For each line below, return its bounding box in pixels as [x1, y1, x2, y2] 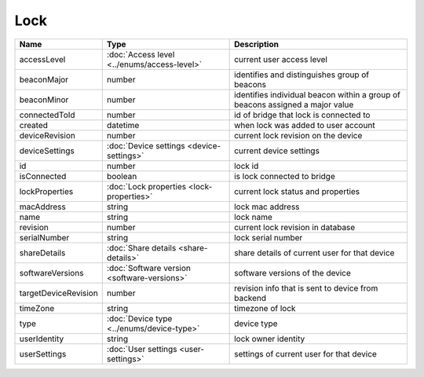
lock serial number [234, 232, 303, 243]
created [19, 119, 49, 130]
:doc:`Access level [106, 49, 175, 60]
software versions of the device [234, 267, 351, 278]
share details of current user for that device [234, 247, 395, 258]
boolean [106, 170, 137, 181]
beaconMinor [19, 94, 69, 105]
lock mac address [234, 201, 300, 212]
